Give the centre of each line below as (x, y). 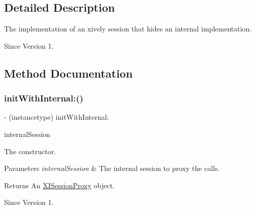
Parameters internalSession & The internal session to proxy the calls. (112, 168)
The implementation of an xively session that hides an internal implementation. (128, 29)
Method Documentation (69, 73)
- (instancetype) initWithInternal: (57, 117)
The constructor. (30, 151)
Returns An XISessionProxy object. (59, 185)
